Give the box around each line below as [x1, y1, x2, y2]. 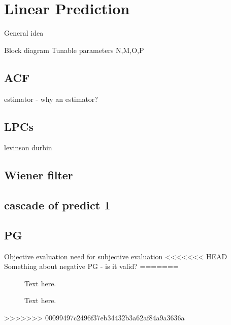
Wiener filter [4, 167, 73, 183]
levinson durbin [4, 142, 52, 153]
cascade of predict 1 [4, 197, 111, 213]
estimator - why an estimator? [4, 93, 98, 104]
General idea [4, 28, 44, 38]
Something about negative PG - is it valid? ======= [4, 261, 179, 272]
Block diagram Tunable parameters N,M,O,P [4, 44, 144, 55]
